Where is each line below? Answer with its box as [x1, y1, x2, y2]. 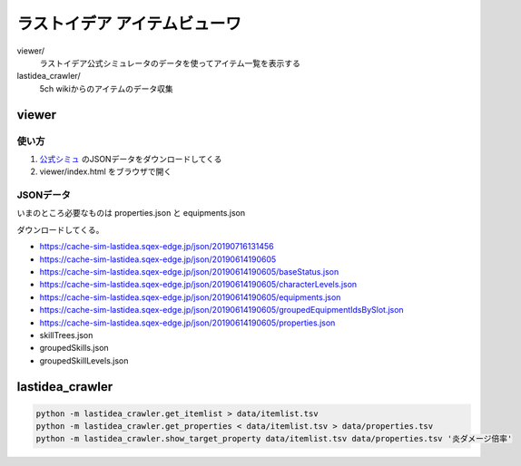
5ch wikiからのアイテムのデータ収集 [39, 83, 174, 94]
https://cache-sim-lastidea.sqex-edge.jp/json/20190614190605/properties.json [39, 317, 336, 328]
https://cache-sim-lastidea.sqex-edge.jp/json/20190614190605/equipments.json [39, 291, 341, 303]
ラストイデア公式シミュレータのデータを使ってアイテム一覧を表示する [39, 57, 301, 68]
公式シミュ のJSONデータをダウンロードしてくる [39, 153, 222, 164]
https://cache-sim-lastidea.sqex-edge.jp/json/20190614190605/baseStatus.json [39, 266, 339, 277]
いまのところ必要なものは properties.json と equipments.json [16, 208, 246, 218]
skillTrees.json [39, 329, 93, 340]
